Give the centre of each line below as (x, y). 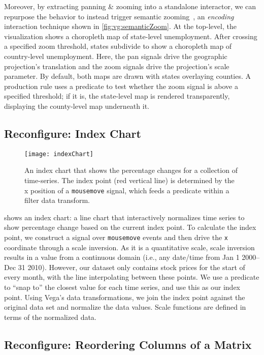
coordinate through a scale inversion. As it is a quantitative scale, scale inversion (129, 247)
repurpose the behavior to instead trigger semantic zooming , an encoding (119, 16)
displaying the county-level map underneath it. (77, 106)
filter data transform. (57, 200)
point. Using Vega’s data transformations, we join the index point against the (125, 297)
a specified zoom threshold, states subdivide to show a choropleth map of (118, 46)
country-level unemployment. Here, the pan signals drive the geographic (116, 56)
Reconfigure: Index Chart (73, 133)
